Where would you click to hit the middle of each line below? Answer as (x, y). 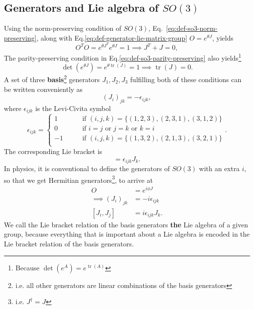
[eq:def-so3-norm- (192, 28)
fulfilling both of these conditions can (186, 79)
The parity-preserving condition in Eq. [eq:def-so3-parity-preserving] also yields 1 (123, 57)
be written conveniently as (43, 89)
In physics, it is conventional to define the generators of (87, 168)
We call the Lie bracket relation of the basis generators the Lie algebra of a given (126, 224)
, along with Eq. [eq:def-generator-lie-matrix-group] (112, 37)
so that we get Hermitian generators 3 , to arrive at (78, 179)
